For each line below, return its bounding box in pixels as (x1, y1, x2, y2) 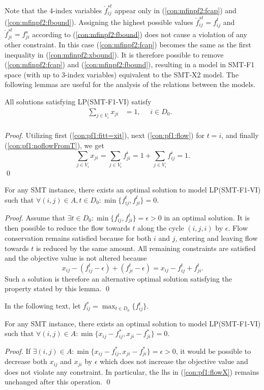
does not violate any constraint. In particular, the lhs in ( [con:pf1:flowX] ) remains (5, 366, 259, 377)
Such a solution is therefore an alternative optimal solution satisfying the (5, 273, 232, 284)
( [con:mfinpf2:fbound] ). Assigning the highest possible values (5, 16, 193, 27)
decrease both (5, 356, 47, 367)
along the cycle (137, 222, 184, 233)
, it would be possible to (175, 345, 251, 356)
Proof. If (5, 345, 31, 356)
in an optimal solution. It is (164, 212, 250, 222)
